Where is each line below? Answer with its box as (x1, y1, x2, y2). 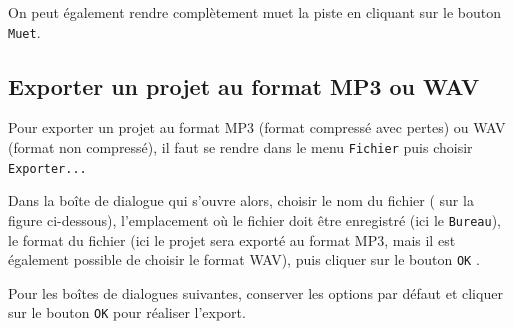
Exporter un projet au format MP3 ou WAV (8, 70, 480, 101)
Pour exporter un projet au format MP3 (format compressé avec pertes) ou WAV (8, 117, 506, 138)
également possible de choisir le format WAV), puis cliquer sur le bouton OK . (8, 249, 480, 270)
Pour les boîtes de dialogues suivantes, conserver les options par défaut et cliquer (8, 282, 503, 303)
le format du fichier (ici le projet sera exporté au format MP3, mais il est (8, 229, 456, 250)
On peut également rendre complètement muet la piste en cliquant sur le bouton (8, 2, 501, 22)
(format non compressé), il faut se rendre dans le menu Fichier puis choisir (8, 137, 473, 158)
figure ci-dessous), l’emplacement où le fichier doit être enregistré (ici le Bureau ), (8, 209, 501, 230)
